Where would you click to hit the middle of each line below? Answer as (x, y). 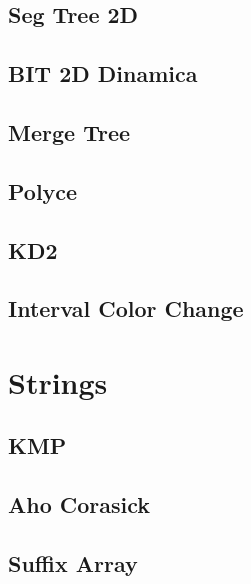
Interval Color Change (126, 308)
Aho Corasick (79, 504)
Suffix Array (73, 563)
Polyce (43, 190)
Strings (58, 381)
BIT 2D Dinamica (103, 73)
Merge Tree (69, 131)
